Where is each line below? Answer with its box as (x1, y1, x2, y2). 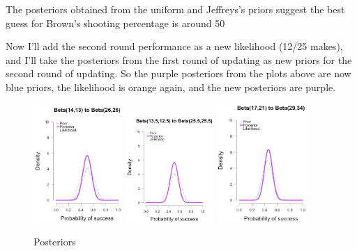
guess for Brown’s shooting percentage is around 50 (6, 15, 225, 30)
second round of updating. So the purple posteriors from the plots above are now (6, 66, 351, 81)
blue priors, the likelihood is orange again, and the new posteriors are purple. (6, 79, 336, 94)
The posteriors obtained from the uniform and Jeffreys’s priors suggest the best (6, 2, 345, 16)
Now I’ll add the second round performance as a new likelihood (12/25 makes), (6, 39, 343, 54)
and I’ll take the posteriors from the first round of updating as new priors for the (6, 52, 352, 67)
